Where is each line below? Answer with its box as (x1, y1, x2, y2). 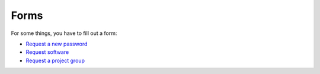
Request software (25, 49, 69, 56)
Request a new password (25, 40, 88, 47)
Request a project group (25, 57, 85, 64)
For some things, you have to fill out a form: (11, 30, 117, 37)
